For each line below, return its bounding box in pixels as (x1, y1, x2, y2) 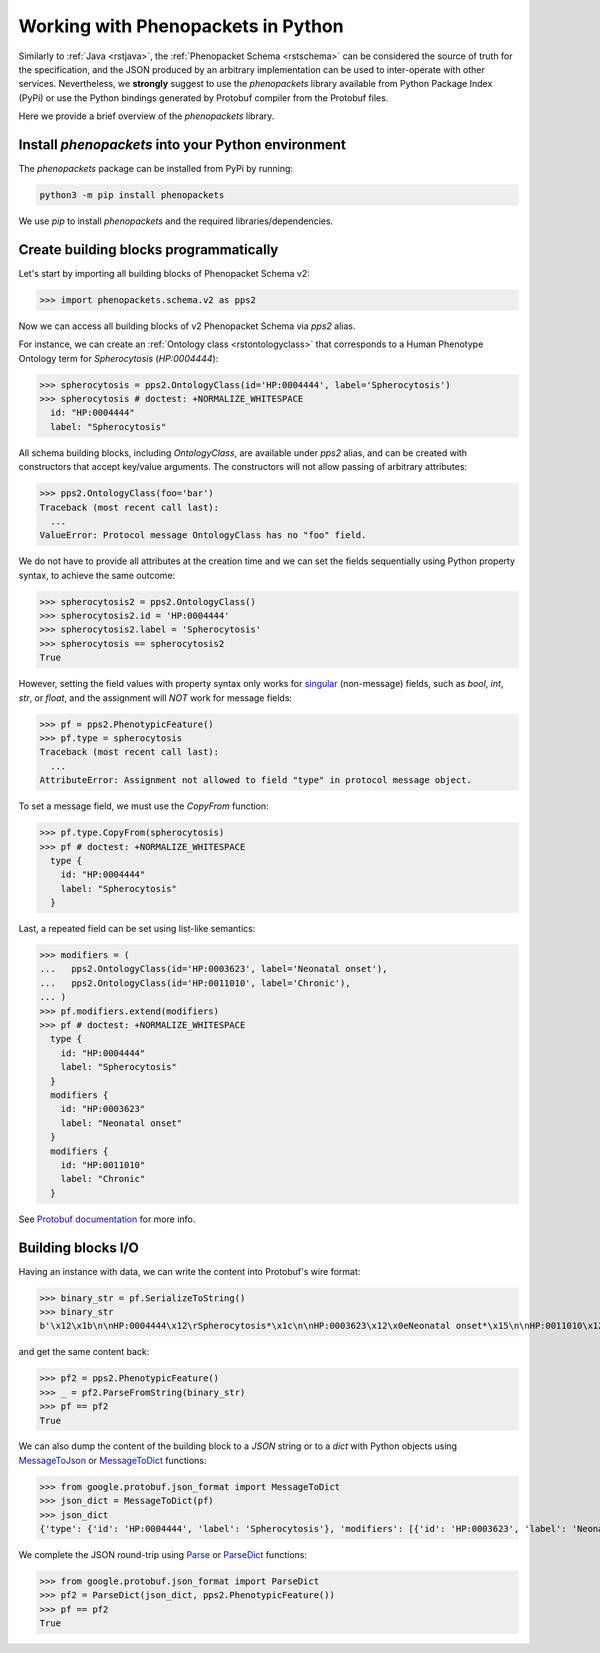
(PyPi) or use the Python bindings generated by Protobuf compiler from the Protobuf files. (18, 91, 389, 104)
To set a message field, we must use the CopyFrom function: (18, 800, 269, 812)
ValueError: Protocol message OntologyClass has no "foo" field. (39, 530, 367, 541)
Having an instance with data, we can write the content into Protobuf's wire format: (18, 1265, 361, 1277)
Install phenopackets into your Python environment (18, 136, 347, 153)
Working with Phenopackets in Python (18, 15, 344, 37)
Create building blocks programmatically (18, 241, 279, 258)
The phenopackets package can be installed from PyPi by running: (18, 163, 294, 175)
